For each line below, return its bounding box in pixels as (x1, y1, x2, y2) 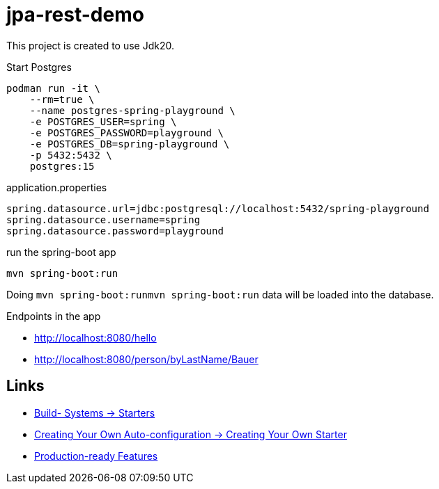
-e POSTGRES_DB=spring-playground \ (29, 138, 230, 150)
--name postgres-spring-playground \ (29, 104, 236, 116)
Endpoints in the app (6, 310, 101, 322)
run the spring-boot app (6, 246, 116, 258)
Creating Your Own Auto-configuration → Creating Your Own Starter (34, 428, 347, 440)
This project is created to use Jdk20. (6, 39, 174, 51)
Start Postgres (6, 61, 72, 73)
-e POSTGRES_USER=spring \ (29, 115, 177, 127)
